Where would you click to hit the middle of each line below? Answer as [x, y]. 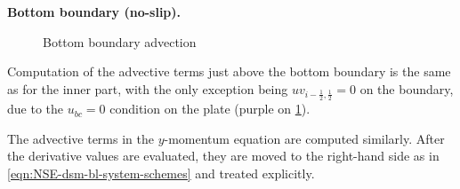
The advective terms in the [81, 138]
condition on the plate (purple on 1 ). [210, 109]
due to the [35, 109]
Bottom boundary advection [120, 41]
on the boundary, [407, 88]
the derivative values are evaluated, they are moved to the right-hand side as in [223, 156]
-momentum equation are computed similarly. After [304, 138]
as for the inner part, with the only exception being [148, 88]
